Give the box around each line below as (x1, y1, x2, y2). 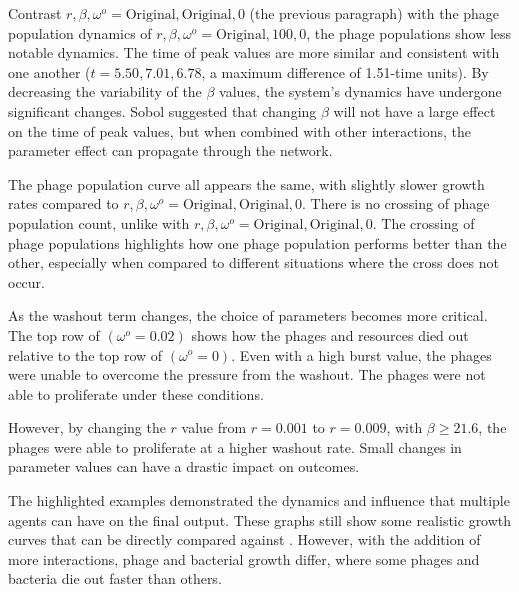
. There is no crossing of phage (302, 193, 490, 214)
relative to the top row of (8, 344, 163, 365)
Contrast (8, 3, 62, 23)
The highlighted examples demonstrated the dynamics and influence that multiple (8, 490, 510, 511)
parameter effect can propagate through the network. (8, 140, 333, 161)
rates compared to (8, 193, 119, 214)
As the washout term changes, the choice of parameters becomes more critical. (8, 305, 488, 326)
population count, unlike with (8, 212, 190, 233)
